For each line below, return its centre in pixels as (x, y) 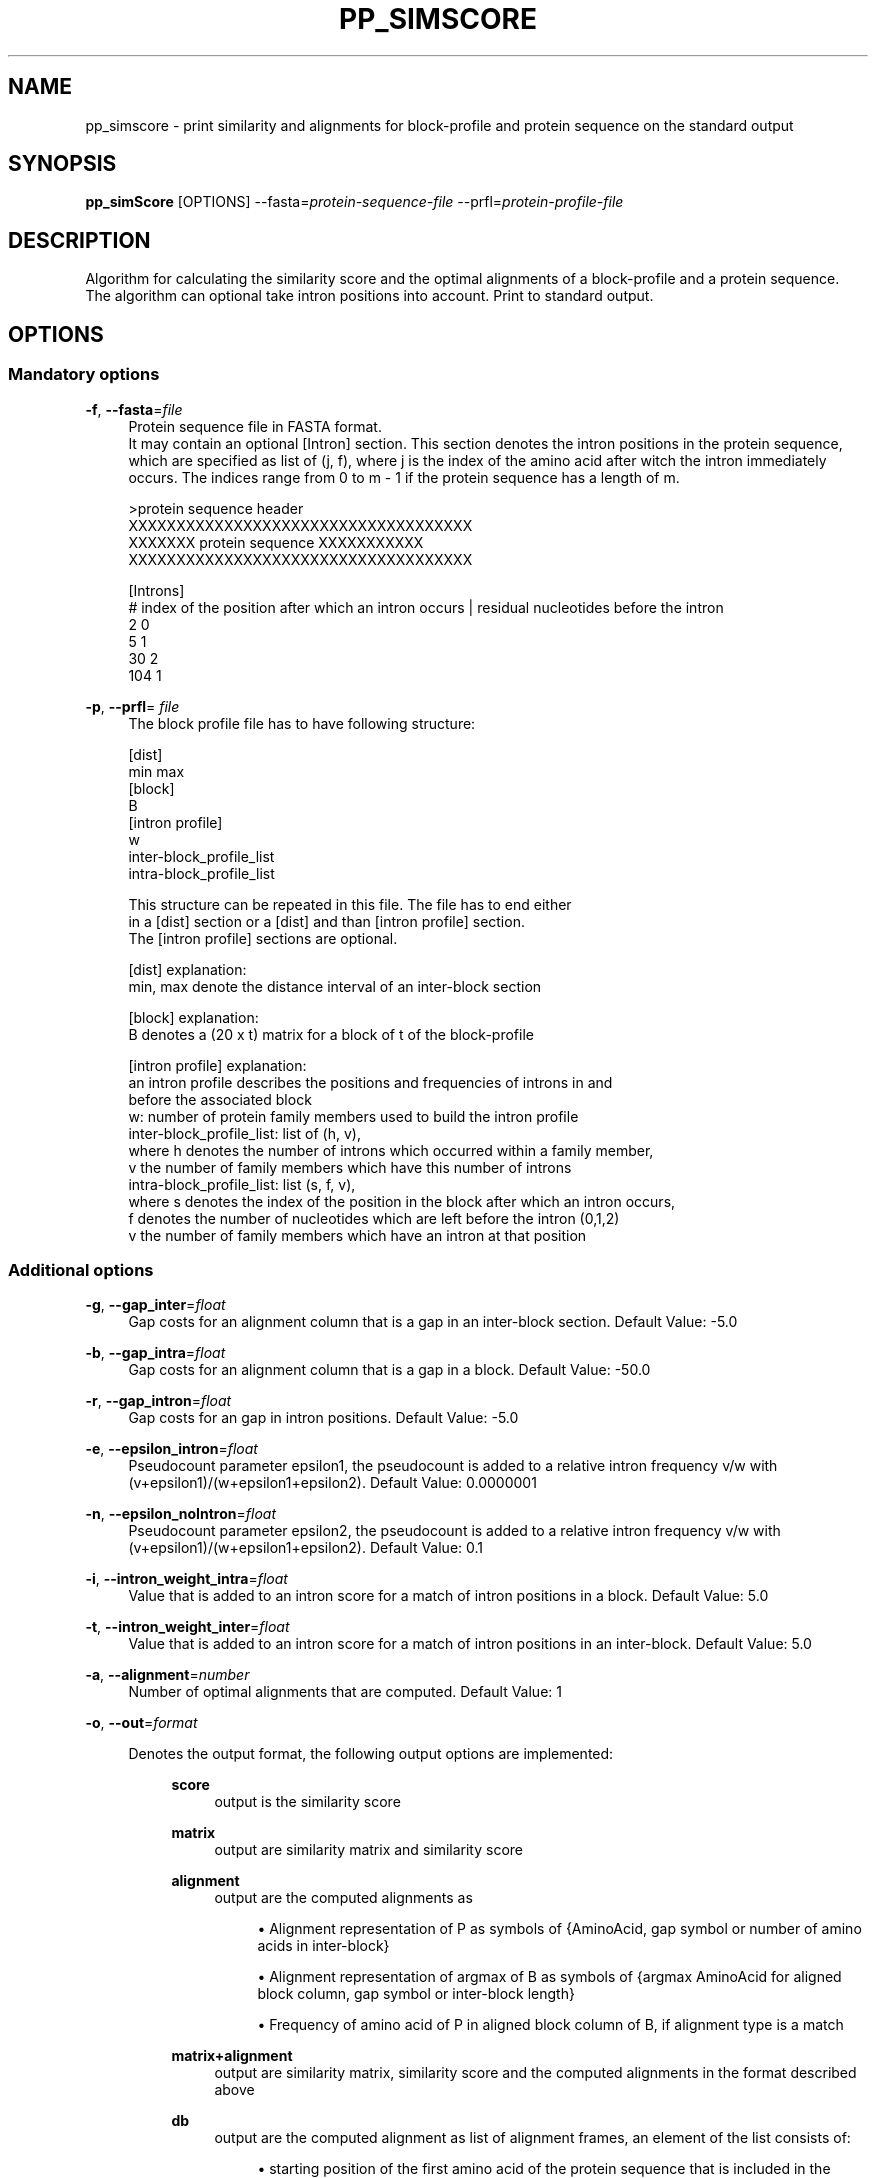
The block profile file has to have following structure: (302, 723)
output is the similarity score (307, 1802)
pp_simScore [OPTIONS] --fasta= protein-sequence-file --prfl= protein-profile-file (354, 202)
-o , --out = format (141, 1723)
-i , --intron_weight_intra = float (186, 1579)
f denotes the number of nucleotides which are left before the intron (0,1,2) (374, 1218)
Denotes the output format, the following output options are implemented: (371, 1754)
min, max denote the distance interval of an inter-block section (335, 986)
